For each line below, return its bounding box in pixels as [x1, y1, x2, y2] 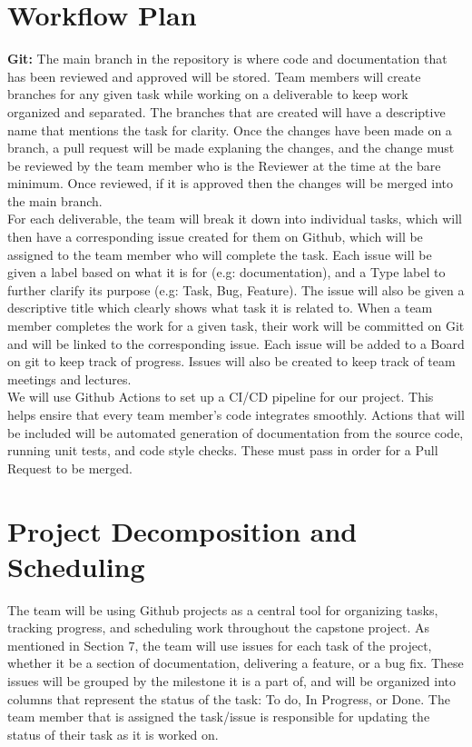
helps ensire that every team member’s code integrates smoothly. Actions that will [7, 405, 465, 423]
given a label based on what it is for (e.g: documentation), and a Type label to [7, 263, 446, 282]
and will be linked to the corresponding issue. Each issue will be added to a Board [7, 334, 465, 353]
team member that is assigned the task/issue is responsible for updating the [7, 707, 430, 726]
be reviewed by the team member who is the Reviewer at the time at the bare [7, 155, 441, 174]
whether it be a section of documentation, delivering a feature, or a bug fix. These [7, 653, 464, 672]
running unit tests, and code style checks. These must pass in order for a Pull [7, 441, 438, 460]
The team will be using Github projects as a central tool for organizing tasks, [7, 600, 438, 619]
